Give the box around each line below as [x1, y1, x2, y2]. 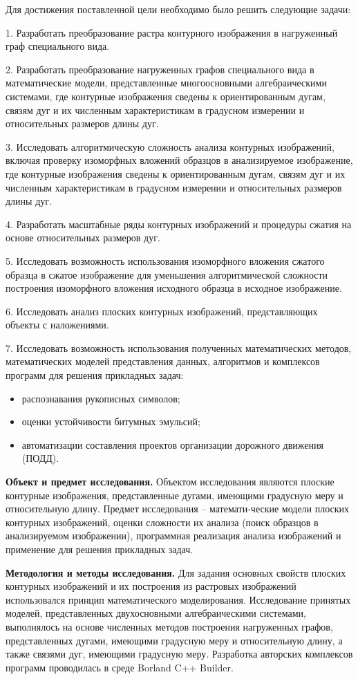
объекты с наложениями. [6, 317, 109, 332]
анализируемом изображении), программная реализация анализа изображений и [6, 528, 341, 543]
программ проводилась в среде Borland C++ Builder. [6, 660, 234, 674]
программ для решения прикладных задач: [6, 368, 184, 382]
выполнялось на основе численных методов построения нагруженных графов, [6, 619, 333, 633]
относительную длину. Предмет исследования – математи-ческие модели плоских [6, 501, 350, 516]
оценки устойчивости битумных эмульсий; [21, 414, 200, 429]
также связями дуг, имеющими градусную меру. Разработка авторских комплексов [6, 647, 353, 661]
